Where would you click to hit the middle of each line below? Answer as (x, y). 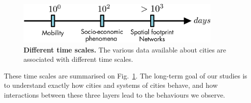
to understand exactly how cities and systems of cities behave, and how (111, 85)
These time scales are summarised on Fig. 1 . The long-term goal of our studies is (126, 75)
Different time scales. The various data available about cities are (125, 49)
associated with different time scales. (78, 59)
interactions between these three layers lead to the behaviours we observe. (115, 94)
